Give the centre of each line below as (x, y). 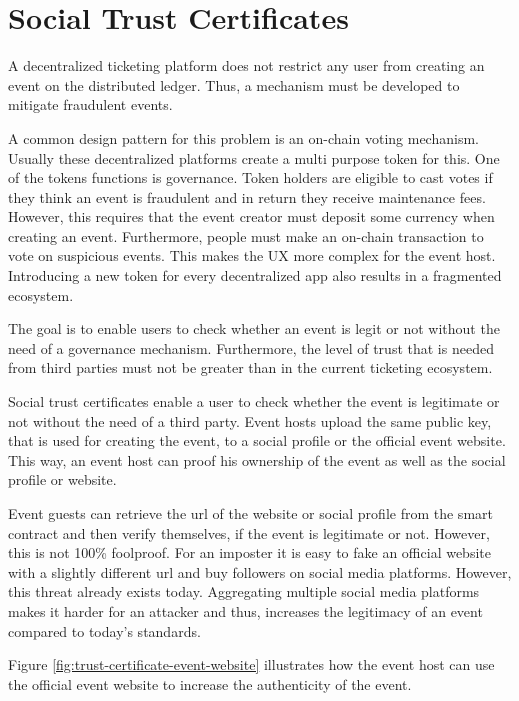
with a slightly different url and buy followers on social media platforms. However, (260, 571)
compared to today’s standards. (104, 630)
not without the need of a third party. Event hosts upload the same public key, (250, 420)
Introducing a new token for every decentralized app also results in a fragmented (255, 275)
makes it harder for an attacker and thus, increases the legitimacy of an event (245, 610)
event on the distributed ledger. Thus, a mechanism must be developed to (234, 84)
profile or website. (62, 479)
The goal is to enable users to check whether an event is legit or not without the (254, 328)
